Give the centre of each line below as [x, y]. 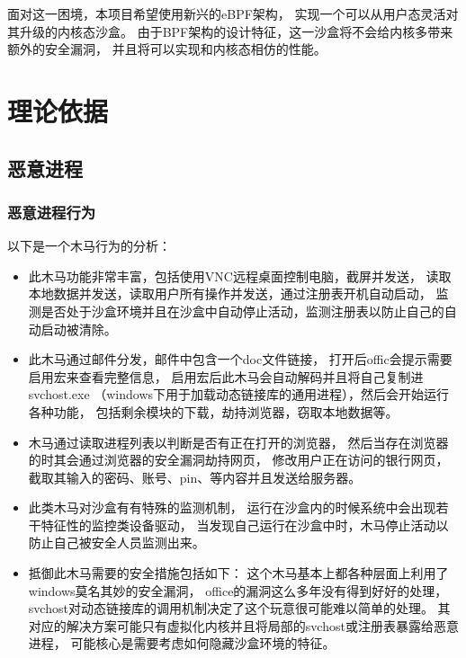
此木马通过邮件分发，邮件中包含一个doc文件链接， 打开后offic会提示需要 [240, 359]
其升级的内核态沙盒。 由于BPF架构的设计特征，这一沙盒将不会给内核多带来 [230, 31]
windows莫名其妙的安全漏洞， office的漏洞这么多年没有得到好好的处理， [238, 590]
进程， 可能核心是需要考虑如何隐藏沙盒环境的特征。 [182, 643]
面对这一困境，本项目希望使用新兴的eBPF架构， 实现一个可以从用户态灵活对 [233, 13]
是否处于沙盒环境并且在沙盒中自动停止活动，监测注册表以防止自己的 [242, 311]
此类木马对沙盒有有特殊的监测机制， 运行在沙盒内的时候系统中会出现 [232, 507]
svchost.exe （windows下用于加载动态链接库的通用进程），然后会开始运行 [239, 394]
